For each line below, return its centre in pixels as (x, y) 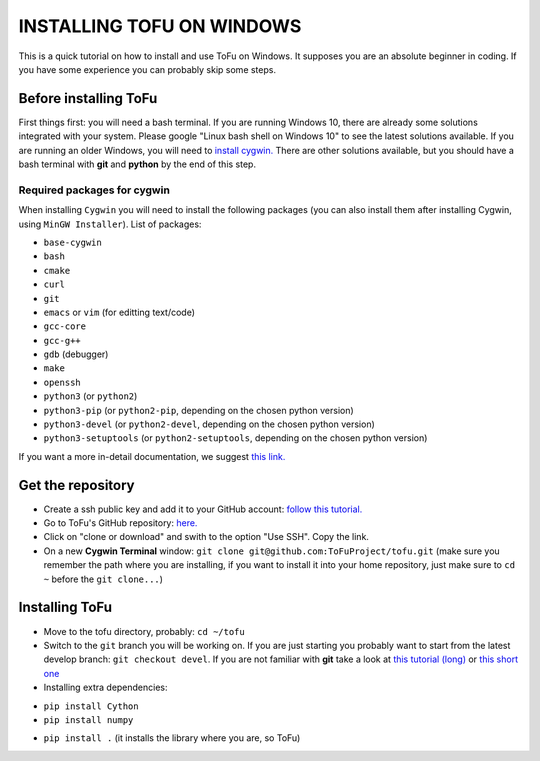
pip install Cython (91, 706)
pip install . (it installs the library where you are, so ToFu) (172, 738)
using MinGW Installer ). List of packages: (110, 224)
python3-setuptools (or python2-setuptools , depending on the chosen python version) (235, 438)
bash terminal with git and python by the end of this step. (137, 164)
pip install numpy (88, 719)
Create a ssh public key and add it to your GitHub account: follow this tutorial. (203, 509)
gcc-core (65, 326)
